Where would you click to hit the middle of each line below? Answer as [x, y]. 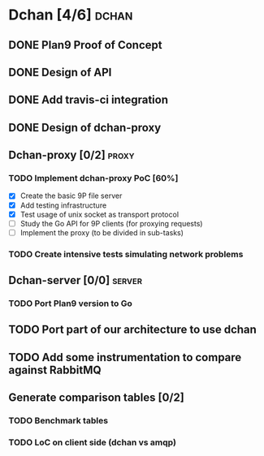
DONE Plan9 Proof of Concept [85, 45]
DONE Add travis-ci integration [89, 100]
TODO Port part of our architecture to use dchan [133, 330]
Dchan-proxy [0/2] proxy [71, 155]
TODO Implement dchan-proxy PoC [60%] [93, 179]
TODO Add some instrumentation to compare [125, 357]
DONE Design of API [60, 72]
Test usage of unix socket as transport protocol [100, 214]
